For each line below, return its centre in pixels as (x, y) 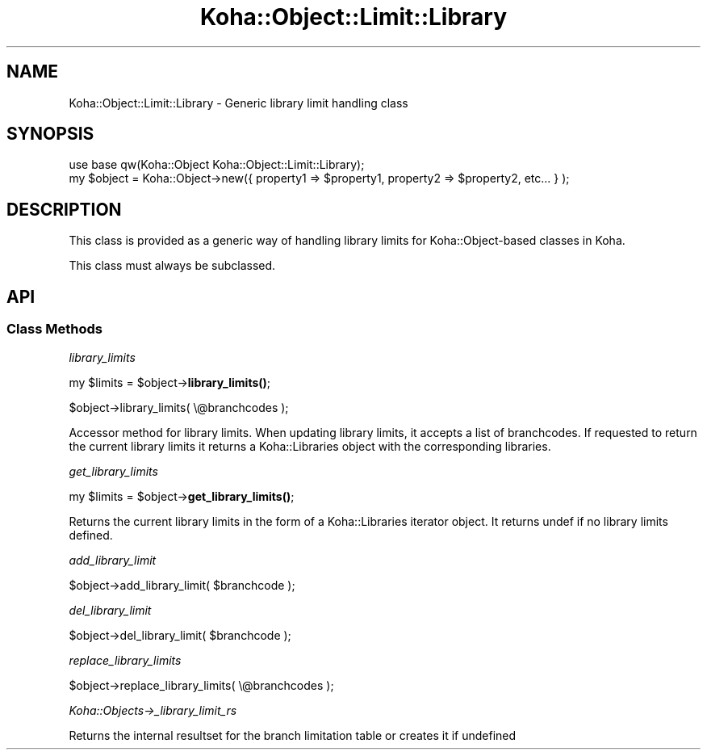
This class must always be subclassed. (172, 266)
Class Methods (54, 329)
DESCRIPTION (64, 209)
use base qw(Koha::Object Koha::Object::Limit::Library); (217, 165)
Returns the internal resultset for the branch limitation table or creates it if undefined (293, 735)
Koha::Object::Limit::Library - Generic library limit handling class (238, 103)
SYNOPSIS (50, 134)
